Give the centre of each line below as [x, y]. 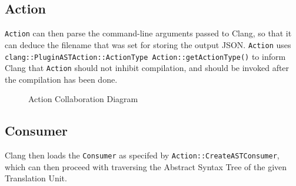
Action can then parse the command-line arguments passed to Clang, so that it [148, 33]
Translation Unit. [36, 178]
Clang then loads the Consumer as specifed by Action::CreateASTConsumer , [142, 155]
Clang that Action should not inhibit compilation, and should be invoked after [147, 68]
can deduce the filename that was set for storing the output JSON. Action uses [148, 44]
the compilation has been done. [61, 79]
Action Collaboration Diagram [83, 99]
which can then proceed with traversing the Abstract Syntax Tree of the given [146, 166]
